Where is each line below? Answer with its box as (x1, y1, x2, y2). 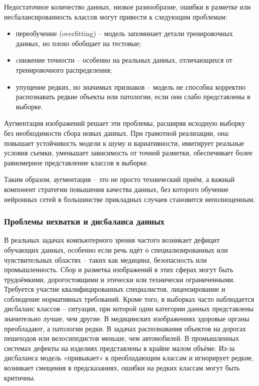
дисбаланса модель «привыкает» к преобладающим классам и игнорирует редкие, (4, 352, 254, 363)
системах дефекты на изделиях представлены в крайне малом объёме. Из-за (4, 342, 235, 353)
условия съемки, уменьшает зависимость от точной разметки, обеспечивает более (4, 147, 252, 158)
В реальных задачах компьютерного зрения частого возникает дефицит (4, 235, 220, 245)
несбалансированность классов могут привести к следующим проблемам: (4, 11, 227, 22)
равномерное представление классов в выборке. (4, 157, 149, 167)
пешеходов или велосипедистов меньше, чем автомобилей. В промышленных (4, 333, 239, 343)
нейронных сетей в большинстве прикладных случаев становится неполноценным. (4, 194, 255, 204)
